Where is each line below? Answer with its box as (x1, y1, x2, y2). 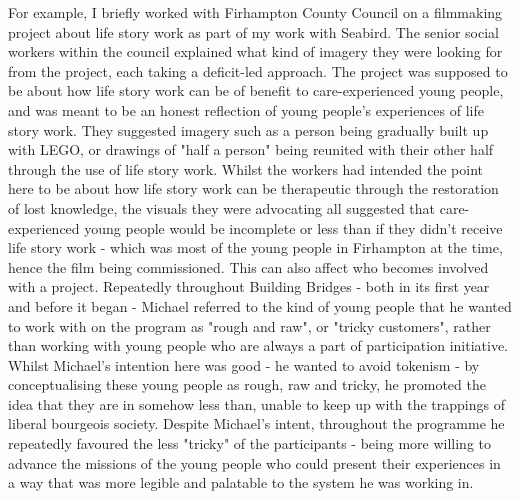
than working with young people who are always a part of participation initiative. (8, 335, 509, 356)
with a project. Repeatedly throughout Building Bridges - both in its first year (8, 276, 490, 297)
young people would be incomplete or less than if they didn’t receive (84, 217, 503, 238)
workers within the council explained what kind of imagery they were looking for (8, 41, 503, 62)
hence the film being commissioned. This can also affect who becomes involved (8, 256, 489, 277)
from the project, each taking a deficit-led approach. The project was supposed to (8, 60, 508, 81)
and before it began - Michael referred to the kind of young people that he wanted (8, 295, 512, 316)
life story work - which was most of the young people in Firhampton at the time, (8, 237, 503, 258)
